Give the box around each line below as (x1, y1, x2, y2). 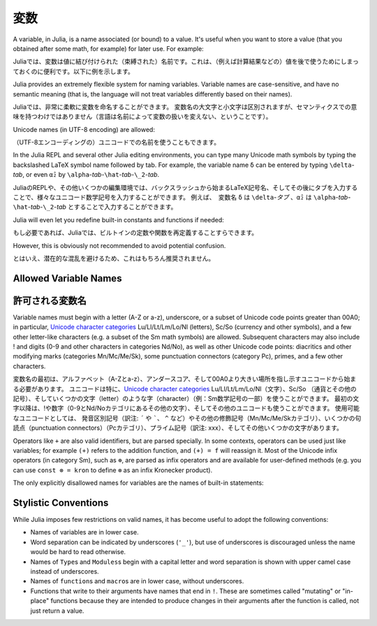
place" (30, 597, 50, 605)
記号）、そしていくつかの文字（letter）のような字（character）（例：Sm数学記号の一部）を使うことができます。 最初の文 (13, 395, 360, 403)
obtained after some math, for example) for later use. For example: (13, 44, 204, 52)
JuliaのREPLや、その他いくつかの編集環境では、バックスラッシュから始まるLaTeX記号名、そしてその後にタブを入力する (13, 183, 358, 191)
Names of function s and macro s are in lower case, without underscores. (30, 577, 244, 585)
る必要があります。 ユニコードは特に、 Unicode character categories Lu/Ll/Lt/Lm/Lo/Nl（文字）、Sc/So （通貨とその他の (13, 384, 357, 393)
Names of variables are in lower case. (30, 528, 139, 537)
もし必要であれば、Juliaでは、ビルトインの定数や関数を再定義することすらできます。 (13, 228, 258, 237)
